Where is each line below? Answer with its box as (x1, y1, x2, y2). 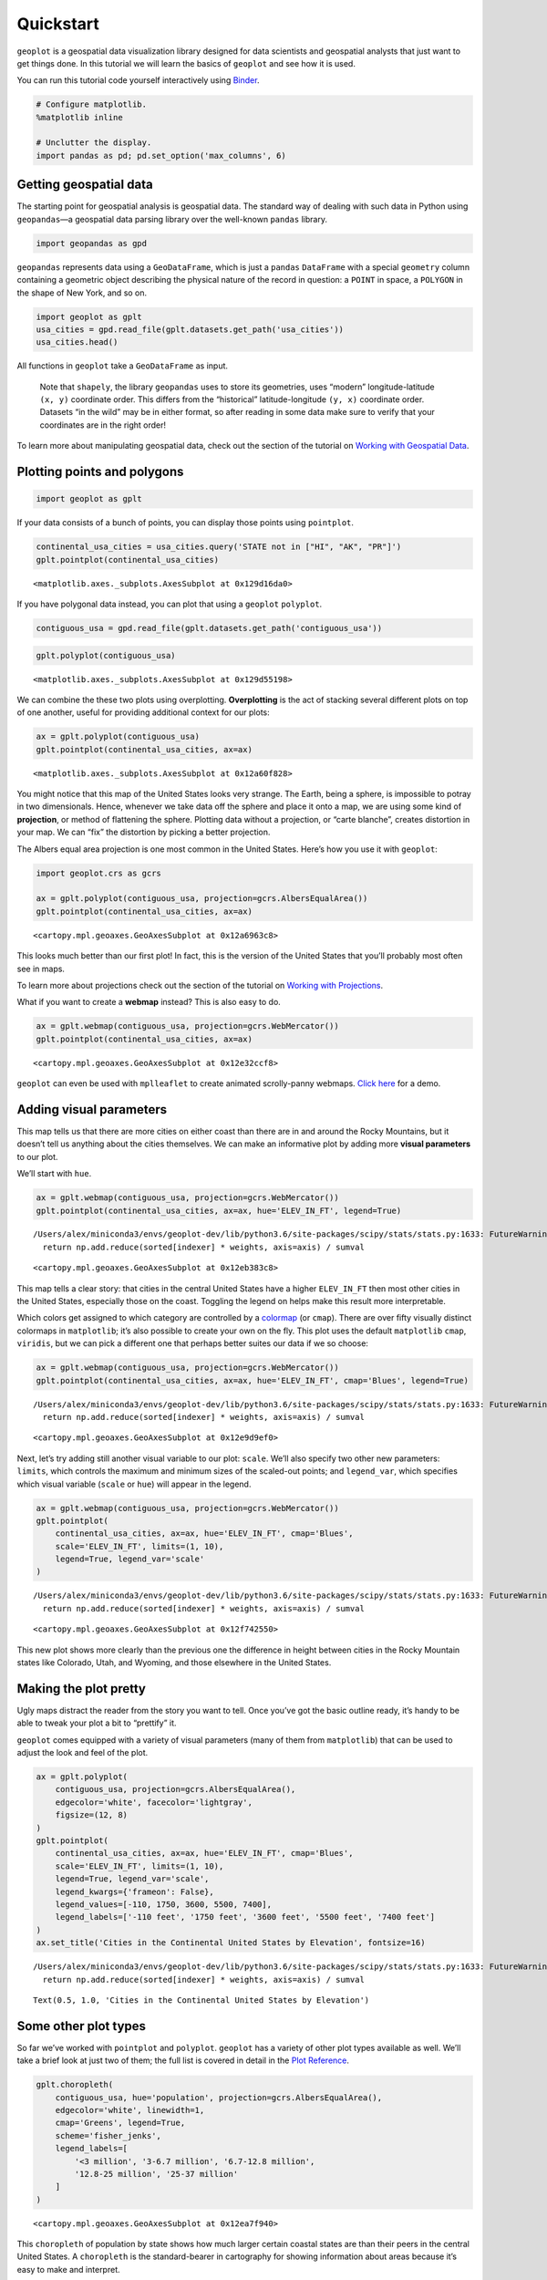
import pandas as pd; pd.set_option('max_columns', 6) (36, 150, 286, 161)
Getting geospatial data (16, 177, 154, 192)
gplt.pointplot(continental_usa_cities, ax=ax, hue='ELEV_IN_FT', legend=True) (36, 1205, 402, 1216)
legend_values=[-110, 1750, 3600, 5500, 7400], (55, 1899, 273, 1910)
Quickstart (16, 14, 100, 34)
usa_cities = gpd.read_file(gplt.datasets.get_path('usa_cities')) (36, 324, 345, 335)
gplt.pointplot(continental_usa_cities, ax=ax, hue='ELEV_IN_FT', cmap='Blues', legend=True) (36, 1375, 470, 1385)
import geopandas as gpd (36, 238, 148, 248)
